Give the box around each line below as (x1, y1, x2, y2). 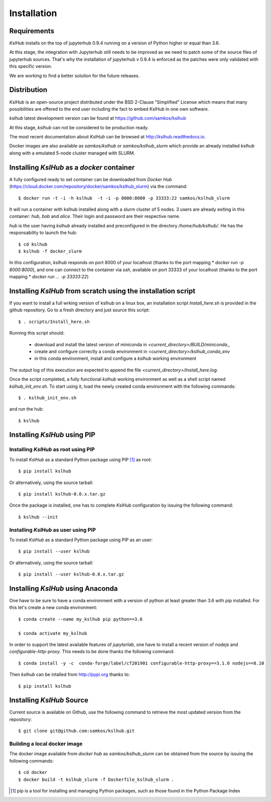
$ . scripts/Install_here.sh (18, 318, 90, 325)
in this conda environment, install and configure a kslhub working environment (34, 355, 197, 362)
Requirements (9, 27, 55, 35)
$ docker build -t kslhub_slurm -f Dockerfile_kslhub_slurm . (18, 776, 175, 782)
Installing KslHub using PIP (9, 431, 95, 439)
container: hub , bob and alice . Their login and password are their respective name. (9, 213, 181, 219)
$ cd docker (18, 770, 48, 775)
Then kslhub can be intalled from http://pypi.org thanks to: (9, 672, 130, 678)
